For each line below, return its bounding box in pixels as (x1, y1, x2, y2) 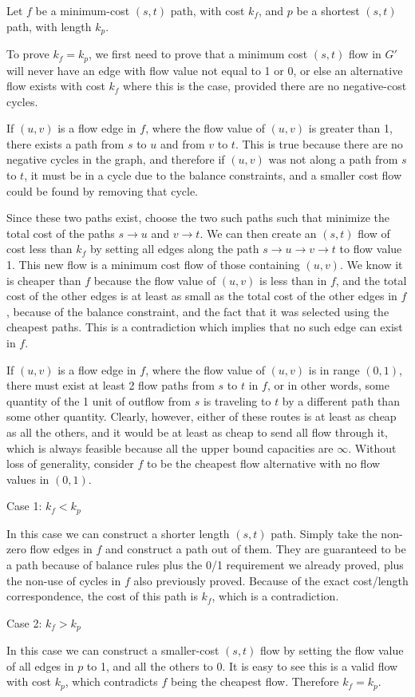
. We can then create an (200, 224, 317, 241)
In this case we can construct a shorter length (6, 525, 230, 541)
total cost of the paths (6, 224, 115, 241)
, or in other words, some (267, 377, 389, 394)
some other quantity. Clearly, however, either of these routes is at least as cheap (6, 408, 397, 425)
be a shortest (296, 2, 360, 18)
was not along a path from (268, 151, 398, 168)
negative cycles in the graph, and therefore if (6, 151, 225, 168)
